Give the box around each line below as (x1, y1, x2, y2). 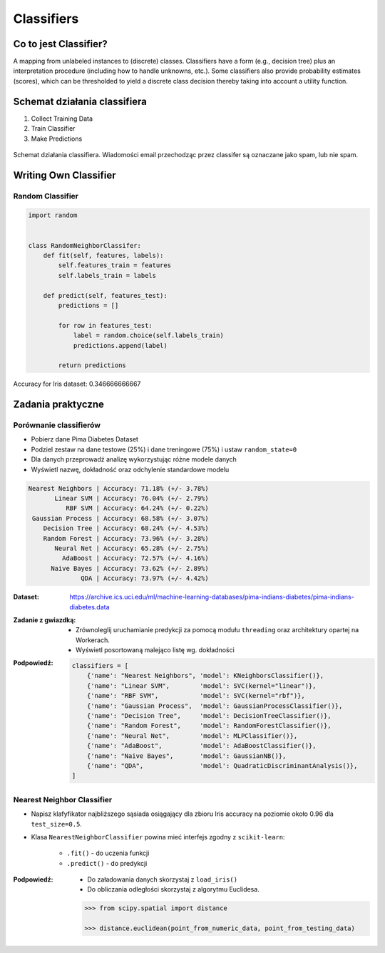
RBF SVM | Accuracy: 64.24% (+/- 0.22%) (65, 504, 210, 512)
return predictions (58, 361, 126, 369)
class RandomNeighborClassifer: (28, 241, 142, 249)
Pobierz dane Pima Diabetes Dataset (31, 435, 139, 444)
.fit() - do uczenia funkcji (66, 849, 150, 857)
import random (28, 211, 78, 219)
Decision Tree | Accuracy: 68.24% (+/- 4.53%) (43, 524, 210, 532)
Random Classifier (13, 191, 78, 201)
